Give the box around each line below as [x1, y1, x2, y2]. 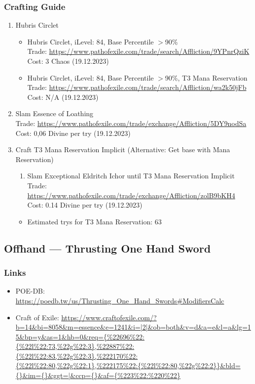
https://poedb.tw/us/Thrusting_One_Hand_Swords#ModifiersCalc [15, 295, 224, 305]
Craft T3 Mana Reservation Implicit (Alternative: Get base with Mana [15, 144, 230, 155]
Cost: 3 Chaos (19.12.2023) [27, 56, 109, 66]
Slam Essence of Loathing [15, 108, 94, 119]
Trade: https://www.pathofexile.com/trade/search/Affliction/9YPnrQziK [27, 46, 250, 56]
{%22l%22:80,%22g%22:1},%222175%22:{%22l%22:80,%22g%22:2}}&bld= [15, 360, 241, 371]
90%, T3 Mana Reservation [165, 72, 248, 83]
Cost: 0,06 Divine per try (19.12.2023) [15, 128, 131, 138]
